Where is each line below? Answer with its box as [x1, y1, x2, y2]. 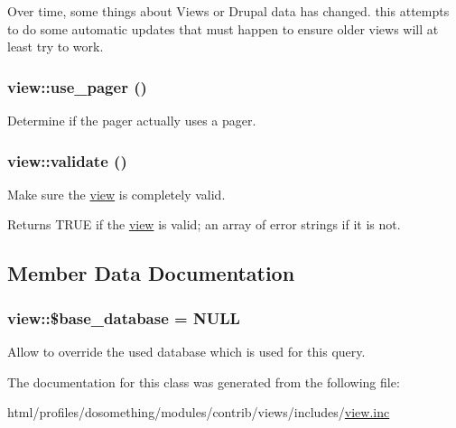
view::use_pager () [7, 75, 147, 98]
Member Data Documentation [7, 259, 295, 287]
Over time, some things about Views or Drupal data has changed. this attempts [7, 2, 450, 20]
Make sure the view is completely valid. [7, 184, 226, 203]
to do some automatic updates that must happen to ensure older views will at [7, 19, 439, 38]
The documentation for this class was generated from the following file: [7, 372, 400, 391]
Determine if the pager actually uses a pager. [7, 111, 256, 129]
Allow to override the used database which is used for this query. [7, 342, 366, 360]
